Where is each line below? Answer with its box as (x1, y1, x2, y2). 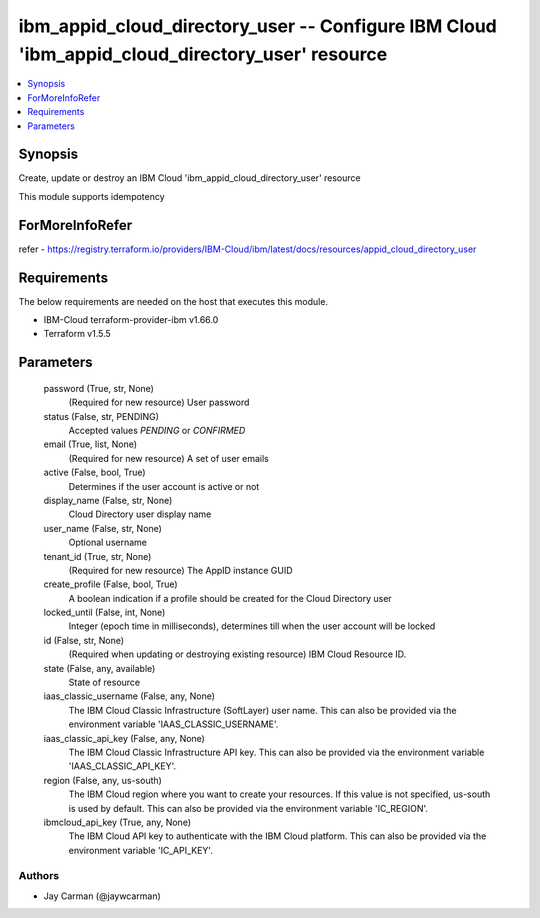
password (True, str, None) (43, 382, 155, 394)
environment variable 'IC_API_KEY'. (68, 844, 214, 856)
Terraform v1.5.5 (43, 328, 112, 340)
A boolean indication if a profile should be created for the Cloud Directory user (68, 592, 392, 604)
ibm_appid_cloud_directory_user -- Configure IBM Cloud (18, 15, 497, 37)
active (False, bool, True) (43, 466, 146, 479)
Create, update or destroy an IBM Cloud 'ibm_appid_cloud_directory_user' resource (18, 172, 361, 184)
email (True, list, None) (43, 438, 138, 450)
